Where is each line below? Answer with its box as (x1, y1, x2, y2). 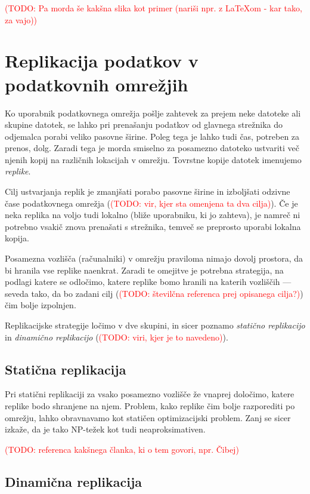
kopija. (5, 232, 29, 244)
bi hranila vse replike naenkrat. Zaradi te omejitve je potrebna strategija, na (5, 263, 284, 276)
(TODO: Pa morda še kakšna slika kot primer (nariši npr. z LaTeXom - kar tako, (5, 2, 302, 14)
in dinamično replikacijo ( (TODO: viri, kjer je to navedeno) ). (5, 330, 228, 343)
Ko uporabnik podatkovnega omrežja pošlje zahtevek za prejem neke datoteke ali (5, 106, 301, 119)
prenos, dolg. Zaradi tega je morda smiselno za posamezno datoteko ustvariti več (5, 142, 300, 154)
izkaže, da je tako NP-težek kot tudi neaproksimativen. (5, 423, 206, 435)
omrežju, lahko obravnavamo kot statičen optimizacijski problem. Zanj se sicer (5, 411, 291, 424)
